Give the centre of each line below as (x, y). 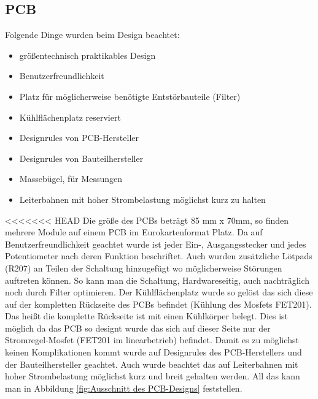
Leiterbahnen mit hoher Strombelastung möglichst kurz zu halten (142, 199)
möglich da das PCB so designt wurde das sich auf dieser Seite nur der (138, 328)
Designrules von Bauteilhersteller (81, 158)
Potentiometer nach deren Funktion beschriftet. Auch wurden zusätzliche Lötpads (159, 256)
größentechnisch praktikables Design (87, 55)
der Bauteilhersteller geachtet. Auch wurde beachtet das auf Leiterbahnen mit (152, 364)
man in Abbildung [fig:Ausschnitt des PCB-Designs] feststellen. (124, 388)
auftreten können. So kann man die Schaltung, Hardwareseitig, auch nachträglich (157, 280)
